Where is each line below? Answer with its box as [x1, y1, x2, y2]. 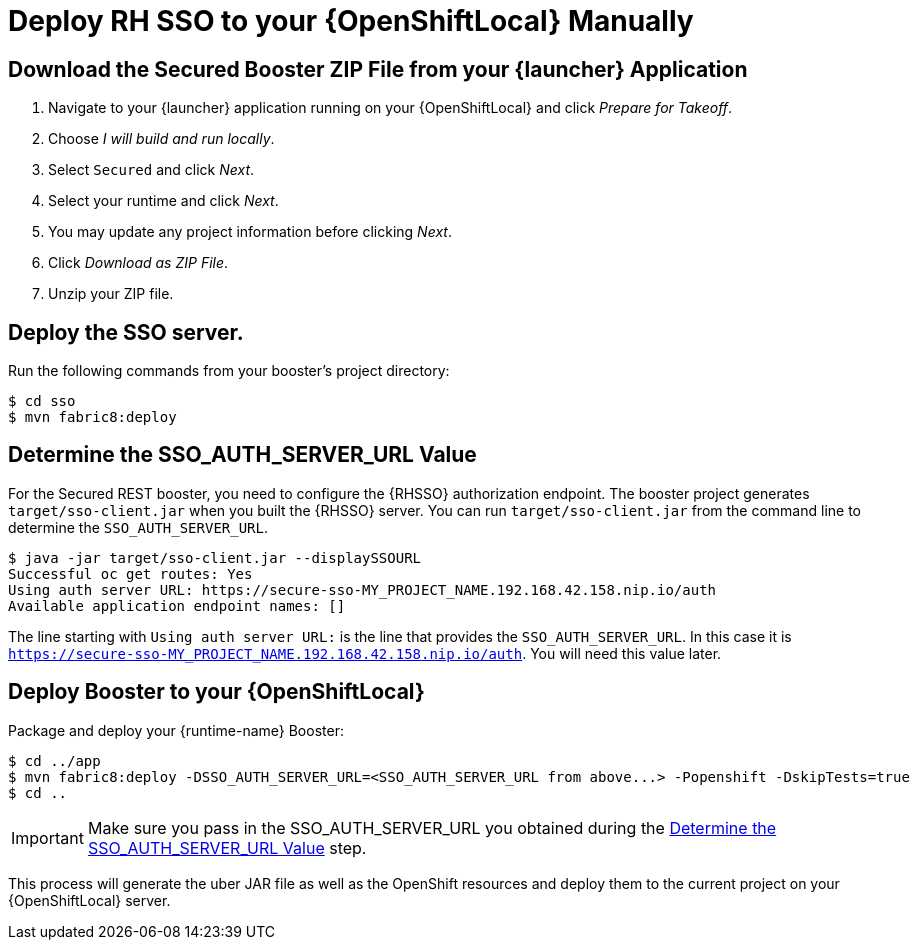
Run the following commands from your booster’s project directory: [8, 362, 450, 380]
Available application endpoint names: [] [8, 597, 346, 614]
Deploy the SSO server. [8, 319, 244, 345]
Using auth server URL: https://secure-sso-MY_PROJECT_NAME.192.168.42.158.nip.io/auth [8, 581, 717, 598]
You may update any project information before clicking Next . [48, 223, 452, 241]
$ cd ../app [8, 752, 101, 769]
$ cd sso [8, 393, 76, 410]
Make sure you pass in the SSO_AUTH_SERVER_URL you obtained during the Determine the [87, 817, 777, 838]
